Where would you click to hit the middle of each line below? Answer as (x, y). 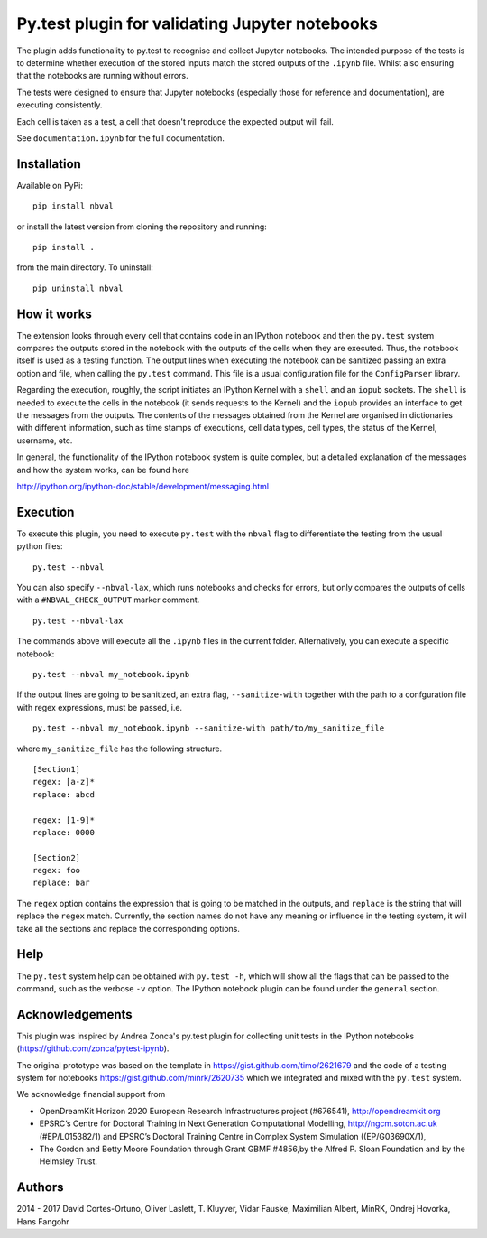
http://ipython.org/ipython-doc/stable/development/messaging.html (143, 486)
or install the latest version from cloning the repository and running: (142, 227)
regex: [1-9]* (64, 820)
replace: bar (61, 883)
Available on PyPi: (50, 185)
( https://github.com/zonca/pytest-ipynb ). (93, 1048)
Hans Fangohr (43, 1221)
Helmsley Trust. (69, 1161)
